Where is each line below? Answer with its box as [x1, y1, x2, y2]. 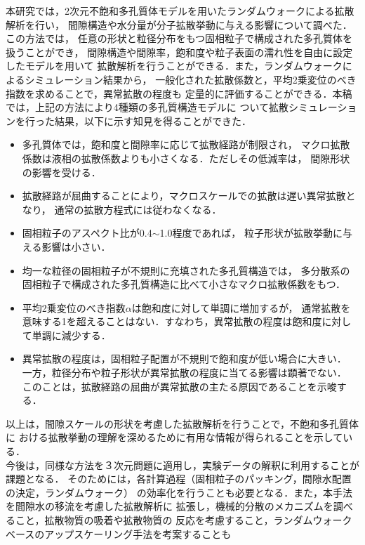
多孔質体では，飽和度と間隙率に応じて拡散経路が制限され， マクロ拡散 [22, 137, 350, 152]
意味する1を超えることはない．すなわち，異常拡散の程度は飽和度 [22, 314, 322, 329]
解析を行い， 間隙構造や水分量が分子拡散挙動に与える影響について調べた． [6, 17, 352, 32]
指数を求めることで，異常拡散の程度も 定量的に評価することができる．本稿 [6, 86, 352, 100]
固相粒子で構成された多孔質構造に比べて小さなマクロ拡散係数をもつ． [22, 277, 345, 291]
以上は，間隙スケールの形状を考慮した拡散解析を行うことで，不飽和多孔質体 [6, 416, 359, 431]
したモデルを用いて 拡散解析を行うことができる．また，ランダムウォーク [6, 58, 343, 73]
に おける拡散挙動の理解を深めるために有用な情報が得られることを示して [6, 430, 343, 445]
